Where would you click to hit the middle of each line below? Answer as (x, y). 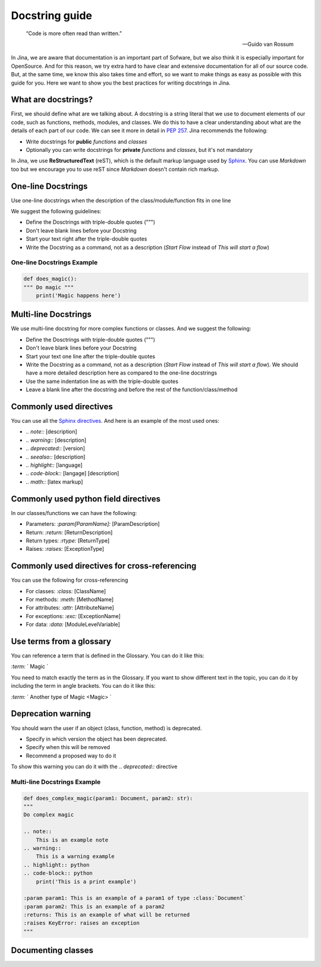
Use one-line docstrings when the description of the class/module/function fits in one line (121, 200)
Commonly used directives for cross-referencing (104, 566)
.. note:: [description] (51, 432)
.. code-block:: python (58, 873)
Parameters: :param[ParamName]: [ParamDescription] (93, 524)
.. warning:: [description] (56, 440)
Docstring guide (51, 15)
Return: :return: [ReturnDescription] (69, 532)
